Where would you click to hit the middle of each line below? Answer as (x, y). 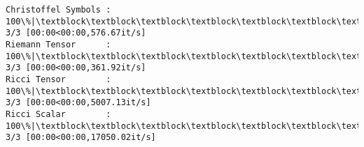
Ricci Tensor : (58, 79)
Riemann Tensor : (58, 44)
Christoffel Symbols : (58, 10)
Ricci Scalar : (58, 114)
